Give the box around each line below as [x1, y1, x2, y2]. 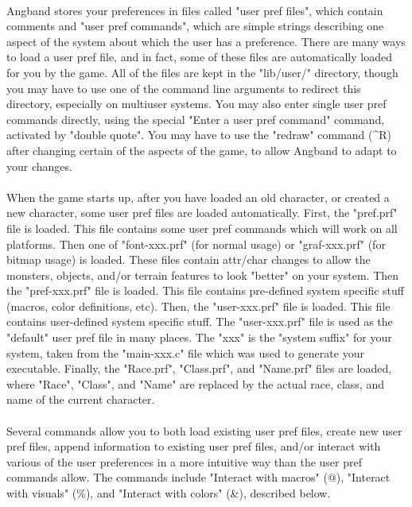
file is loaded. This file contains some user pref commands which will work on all [6, 219, 398, 236]
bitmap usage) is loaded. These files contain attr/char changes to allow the [6, 251, 371, 268]
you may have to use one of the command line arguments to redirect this [6, 79, 361, 96]
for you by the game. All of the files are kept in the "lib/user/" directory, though [6, 64, 398, 80]
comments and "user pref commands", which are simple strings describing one [6, 17, 384, 34]
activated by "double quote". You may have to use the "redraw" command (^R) [6, 126, 392, 143]
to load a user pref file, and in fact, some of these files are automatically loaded [6, 48, 392, 65]
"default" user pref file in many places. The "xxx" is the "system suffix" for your [6, 329, 392, 346]
